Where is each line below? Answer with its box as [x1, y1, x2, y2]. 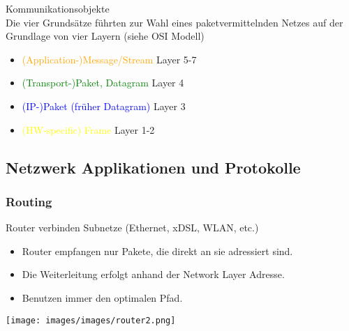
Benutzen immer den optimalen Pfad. [22, 290, 183, 305]
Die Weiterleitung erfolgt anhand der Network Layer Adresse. [22, 267, 285, 282]
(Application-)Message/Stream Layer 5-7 [22, 52, 197, 66]
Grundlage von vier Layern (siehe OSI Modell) [6, 29, 205, 43]
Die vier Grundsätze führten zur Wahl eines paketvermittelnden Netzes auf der [6, 15, 343, 29]
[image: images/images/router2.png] [6, 315, 176, 325]
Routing [6, 192, 52, 210]
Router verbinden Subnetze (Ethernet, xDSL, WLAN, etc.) [6, 220, 259, 235]
